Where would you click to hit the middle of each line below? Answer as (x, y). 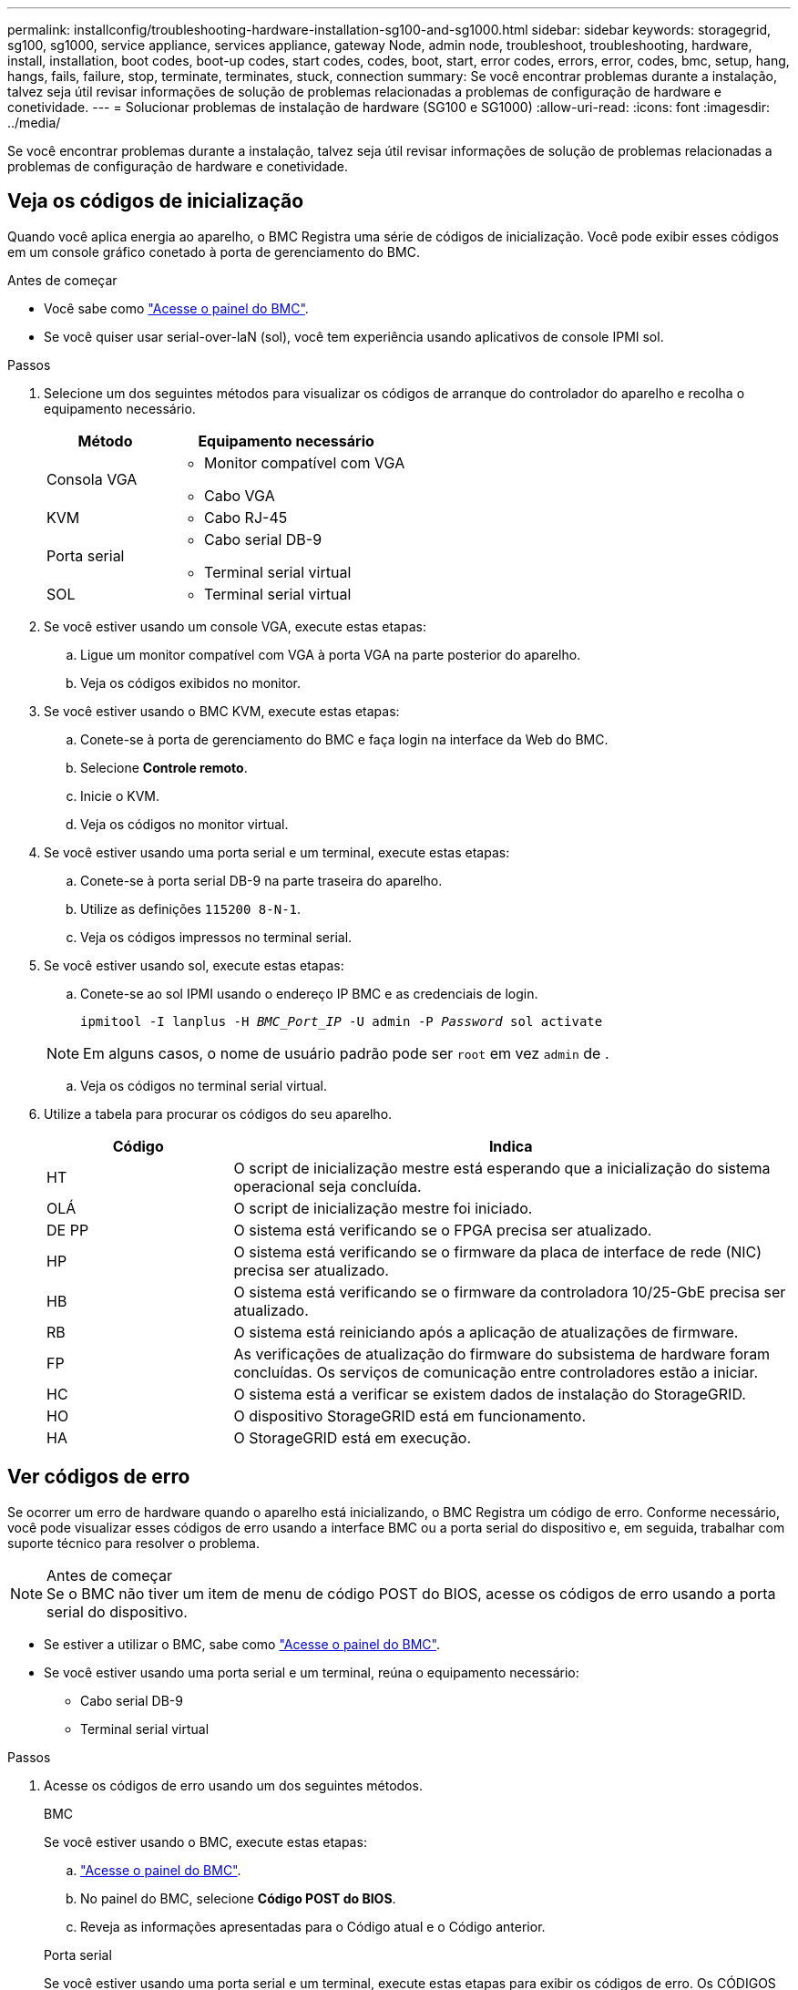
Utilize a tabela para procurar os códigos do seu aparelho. (218, 1113)
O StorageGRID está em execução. (353, 1437)
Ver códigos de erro (99, 1477)
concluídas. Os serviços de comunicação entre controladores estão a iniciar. (496, 1372)
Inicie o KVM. (120, 795)
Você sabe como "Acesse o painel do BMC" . (176, 308)
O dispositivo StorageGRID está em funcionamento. (409, 1416)
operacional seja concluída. (327, 1186)
